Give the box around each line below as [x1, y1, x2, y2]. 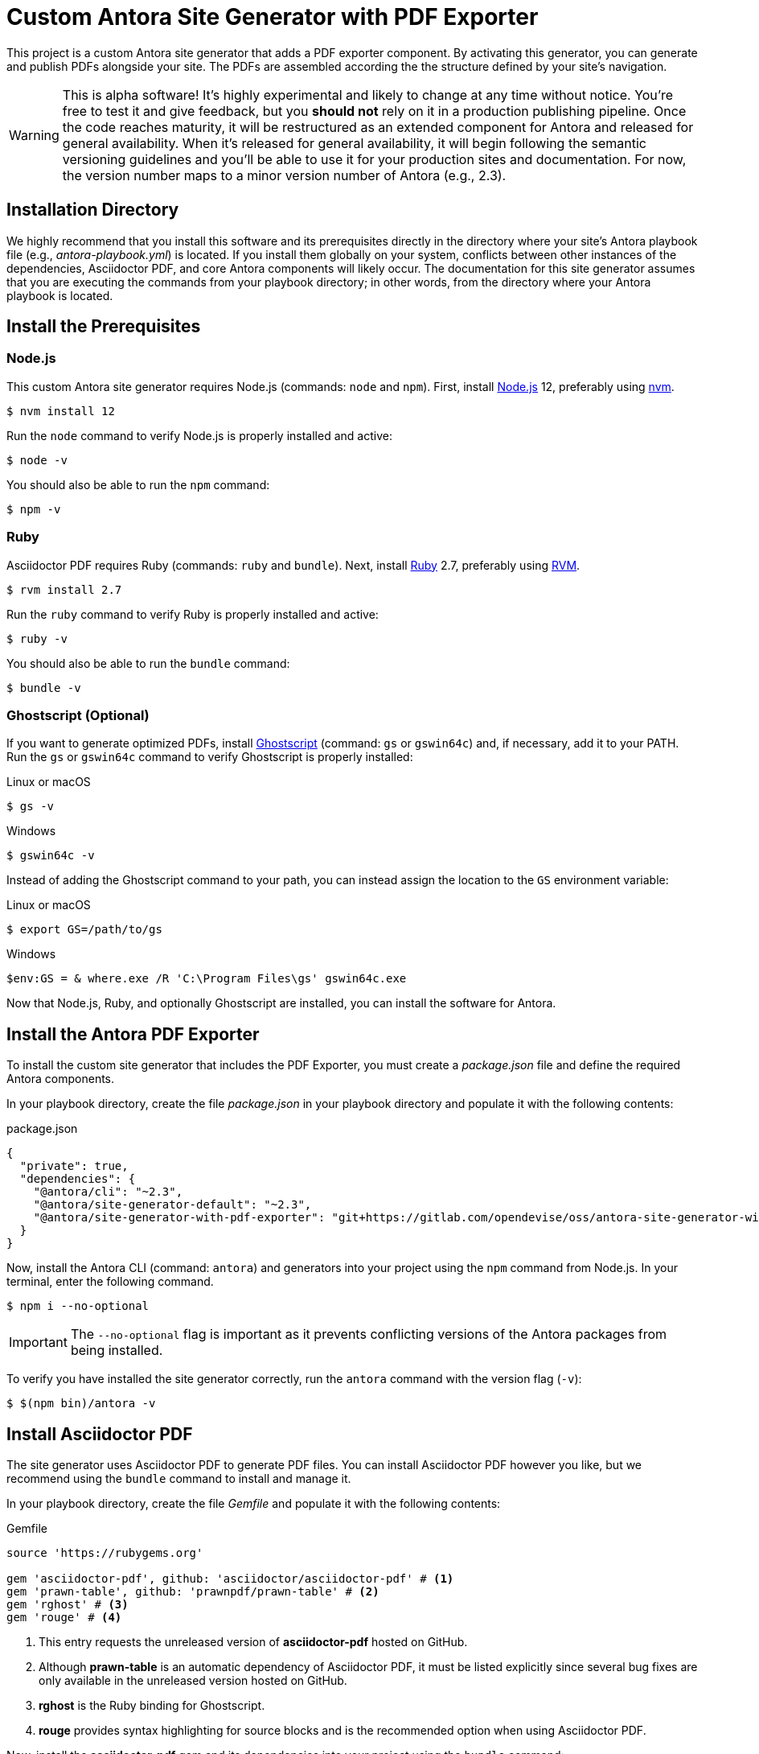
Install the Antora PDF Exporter [6, 1023, 260, 1044]
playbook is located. [6, 288, 113, 303]
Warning [9, 126, 59, 143]
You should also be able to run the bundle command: [6, 656, 290, 670]
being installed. [70, 1342, 163, 1359]
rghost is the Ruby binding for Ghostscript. [39, 1698, 265, 1712]
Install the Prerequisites [6, 316, 201, 337]
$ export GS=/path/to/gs [6, 923, 162, 937]
